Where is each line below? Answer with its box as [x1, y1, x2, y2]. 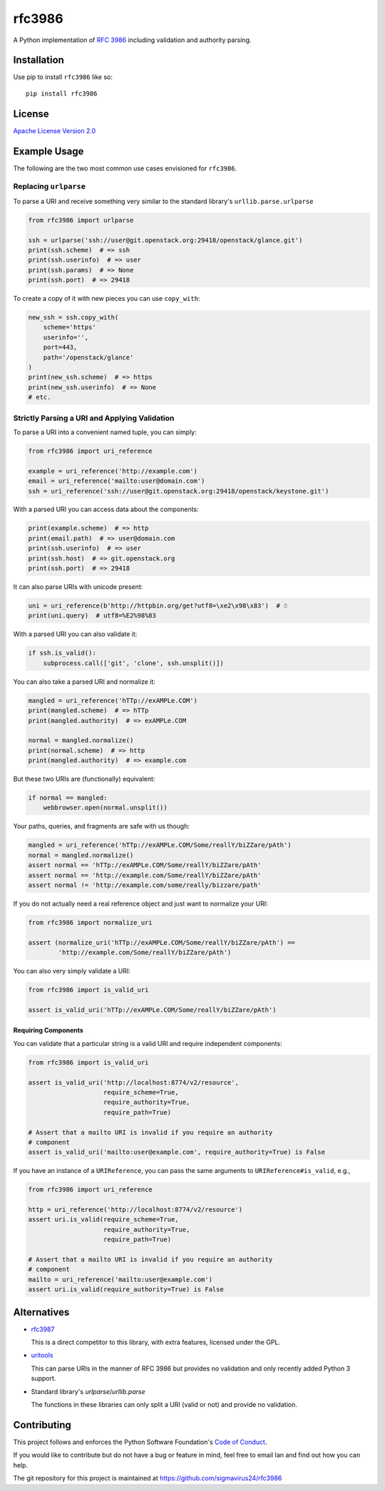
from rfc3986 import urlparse [28, 216, 134, 224]
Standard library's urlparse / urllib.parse [31, 1387, 145, 1395]
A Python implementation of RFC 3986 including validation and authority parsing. [13, 36, 252, 44]
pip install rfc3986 [26, 89, 98, 98]
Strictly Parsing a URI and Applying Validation [13, 413, 175, 423]
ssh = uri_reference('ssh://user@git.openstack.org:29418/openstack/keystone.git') [28, 487, 329, 495]
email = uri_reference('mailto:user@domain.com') [28, 477, 205, 485]
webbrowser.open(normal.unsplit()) [43, 804, 168, 812]
